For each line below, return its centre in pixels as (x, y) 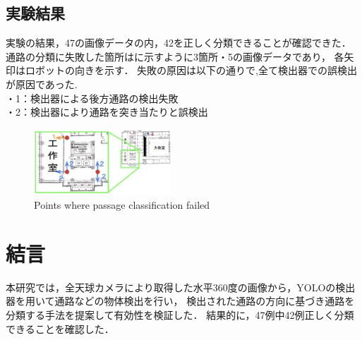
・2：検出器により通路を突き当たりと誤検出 (107, 112)
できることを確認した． (60, 328)
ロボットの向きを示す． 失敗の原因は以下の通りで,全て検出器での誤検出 (191, 70)
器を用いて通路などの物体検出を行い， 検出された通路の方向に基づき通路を (180, 301)
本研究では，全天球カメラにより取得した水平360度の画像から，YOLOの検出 (181, 287)
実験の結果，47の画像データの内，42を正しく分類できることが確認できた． (179, 43)
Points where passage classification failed (122, 205)
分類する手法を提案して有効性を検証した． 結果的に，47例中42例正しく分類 (180, 314)
